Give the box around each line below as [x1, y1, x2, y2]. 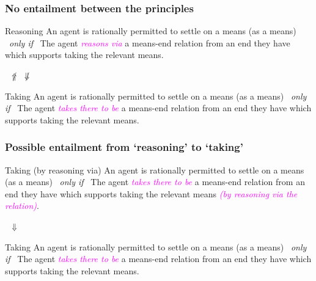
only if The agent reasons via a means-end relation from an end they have [9, 36, 290, 49]
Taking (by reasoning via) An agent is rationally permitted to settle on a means [5, 163, 304, 176]
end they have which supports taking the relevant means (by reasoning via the [5, 187, 298, 200]
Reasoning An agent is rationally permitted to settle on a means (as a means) [5, 24, 296, 37]
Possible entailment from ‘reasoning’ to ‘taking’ [5, 139, 243, 155]
